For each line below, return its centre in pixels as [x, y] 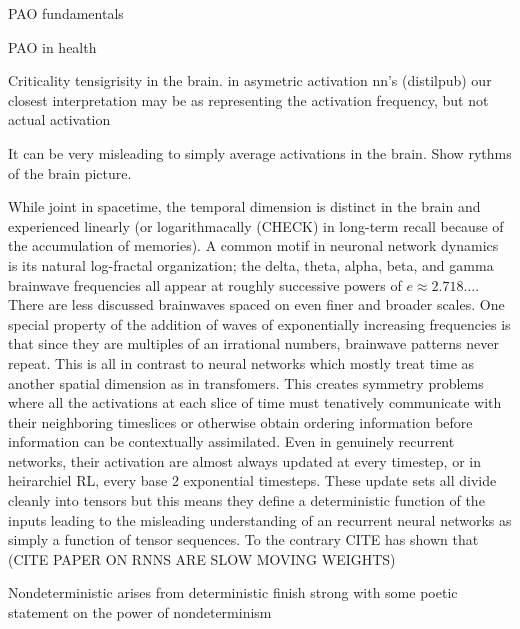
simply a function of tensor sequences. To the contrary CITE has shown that [243, 539]
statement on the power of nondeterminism [140, 612]
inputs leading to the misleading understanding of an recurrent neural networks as [260, 519]
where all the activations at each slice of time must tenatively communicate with [255, 402]
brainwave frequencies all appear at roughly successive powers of [205, 284]
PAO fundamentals [66, 13]
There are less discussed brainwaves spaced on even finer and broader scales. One [256, 304]
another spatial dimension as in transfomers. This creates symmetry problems [246, 382]
